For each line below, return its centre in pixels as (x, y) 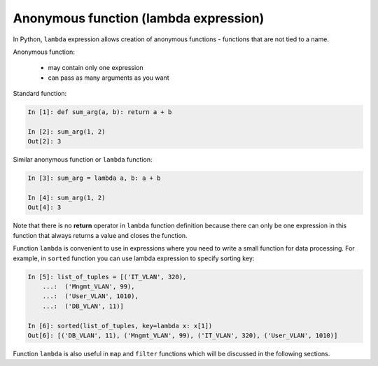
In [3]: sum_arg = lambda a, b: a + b (94, 178)
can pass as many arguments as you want (108, 78)
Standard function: (40, 94)
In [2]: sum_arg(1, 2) (66, 132)
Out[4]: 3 (44, 207)
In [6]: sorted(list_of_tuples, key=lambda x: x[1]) (120, 326)
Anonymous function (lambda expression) (139, 18)
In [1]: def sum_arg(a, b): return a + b (100, 112)
